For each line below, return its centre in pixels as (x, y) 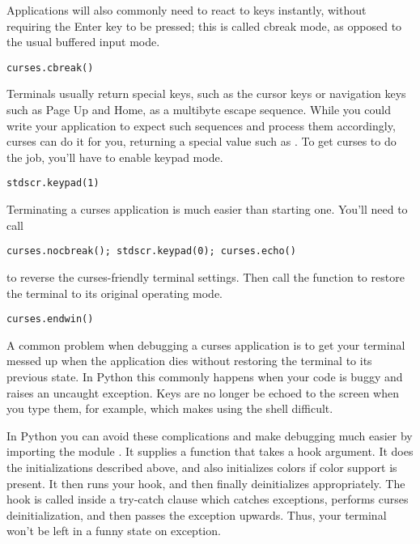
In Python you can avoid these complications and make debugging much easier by (210, 435)
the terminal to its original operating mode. (115, 293)
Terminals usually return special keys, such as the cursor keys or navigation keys (206, 93)
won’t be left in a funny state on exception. (114, 531)
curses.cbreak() (50, 68)
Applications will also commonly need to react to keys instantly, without (187, 10)
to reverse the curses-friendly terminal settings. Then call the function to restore (206, 276)
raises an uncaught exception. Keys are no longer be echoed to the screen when (203, 392)
